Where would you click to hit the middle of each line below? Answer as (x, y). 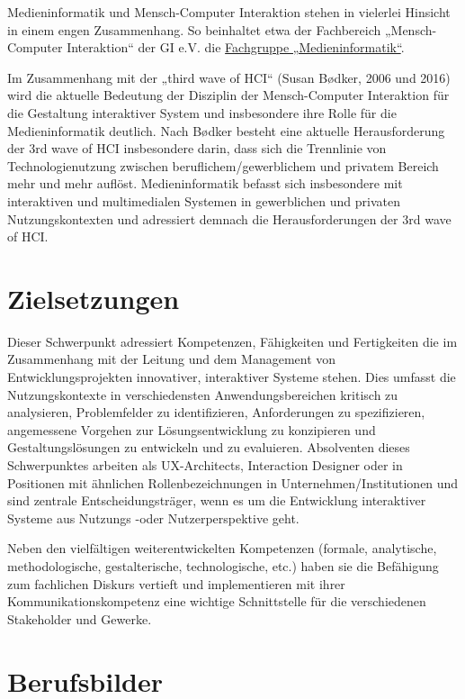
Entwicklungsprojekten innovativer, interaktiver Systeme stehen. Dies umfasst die (232, 377)
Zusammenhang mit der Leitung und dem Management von (172, 359)
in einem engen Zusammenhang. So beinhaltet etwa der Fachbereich (194, 29)
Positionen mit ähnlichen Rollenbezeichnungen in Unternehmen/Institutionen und (233, 482)
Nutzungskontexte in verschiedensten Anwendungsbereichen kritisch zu (203, 394)
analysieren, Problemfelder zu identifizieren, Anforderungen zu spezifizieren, (216, 412)
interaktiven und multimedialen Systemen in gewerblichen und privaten (204, 200)
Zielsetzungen (94, 298)
